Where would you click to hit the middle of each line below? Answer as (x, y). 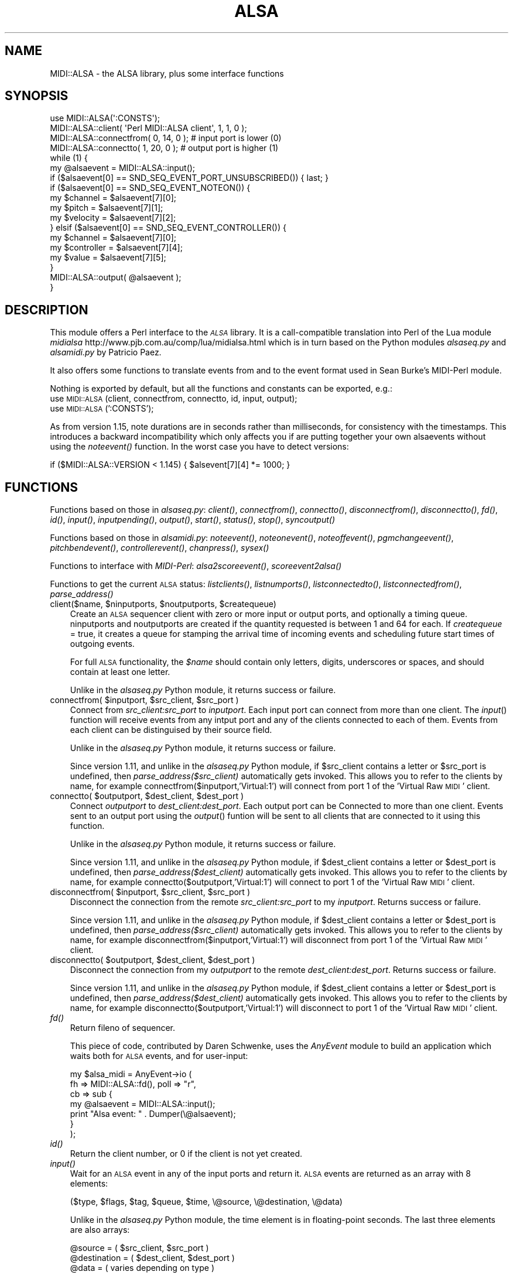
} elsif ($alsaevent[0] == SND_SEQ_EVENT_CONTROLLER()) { (168, 228)
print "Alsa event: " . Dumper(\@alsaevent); (153, 1114)
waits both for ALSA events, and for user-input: (159, 1056)
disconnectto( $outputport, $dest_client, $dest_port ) (153, 960)
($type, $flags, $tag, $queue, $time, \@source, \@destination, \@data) (206, 1202)
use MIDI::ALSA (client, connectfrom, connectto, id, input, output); (174, 399)
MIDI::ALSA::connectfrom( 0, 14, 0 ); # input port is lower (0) (166, 138)
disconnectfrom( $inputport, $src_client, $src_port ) (150, 892)
